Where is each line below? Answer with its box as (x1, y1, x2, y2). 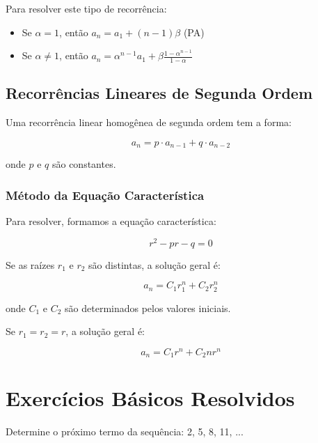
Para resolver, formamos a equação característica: (6, 214, 216, 228)
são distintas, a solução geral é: (88, 257, 221, 272)
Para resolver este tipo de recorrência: (6, 1, 167, 15)
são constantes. (51, 157, 116, 171)
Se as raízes (6, 257, 55, 272)
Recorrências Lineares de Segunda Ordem (6, 82, 313, 104)
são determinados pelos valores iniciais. (65, 300, 231, 315)
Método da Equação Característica (6, 186, 205, 203)
